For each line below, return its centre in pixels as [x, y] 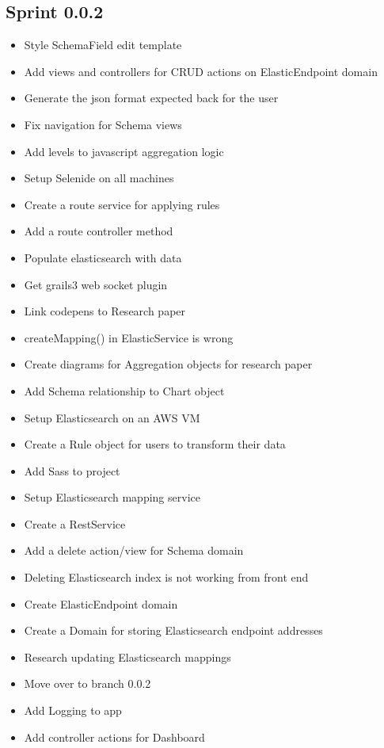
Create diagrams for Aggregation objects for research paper [168, 364]
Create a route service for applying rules [122, 204]
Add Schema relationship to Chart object [124, 390]
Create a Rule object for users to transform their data [155, 444]
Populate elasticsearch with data [103, 257]
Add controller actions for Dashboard [114, 737]
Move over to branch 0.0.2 [87, 683]
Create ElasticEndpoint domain [101, 603]
